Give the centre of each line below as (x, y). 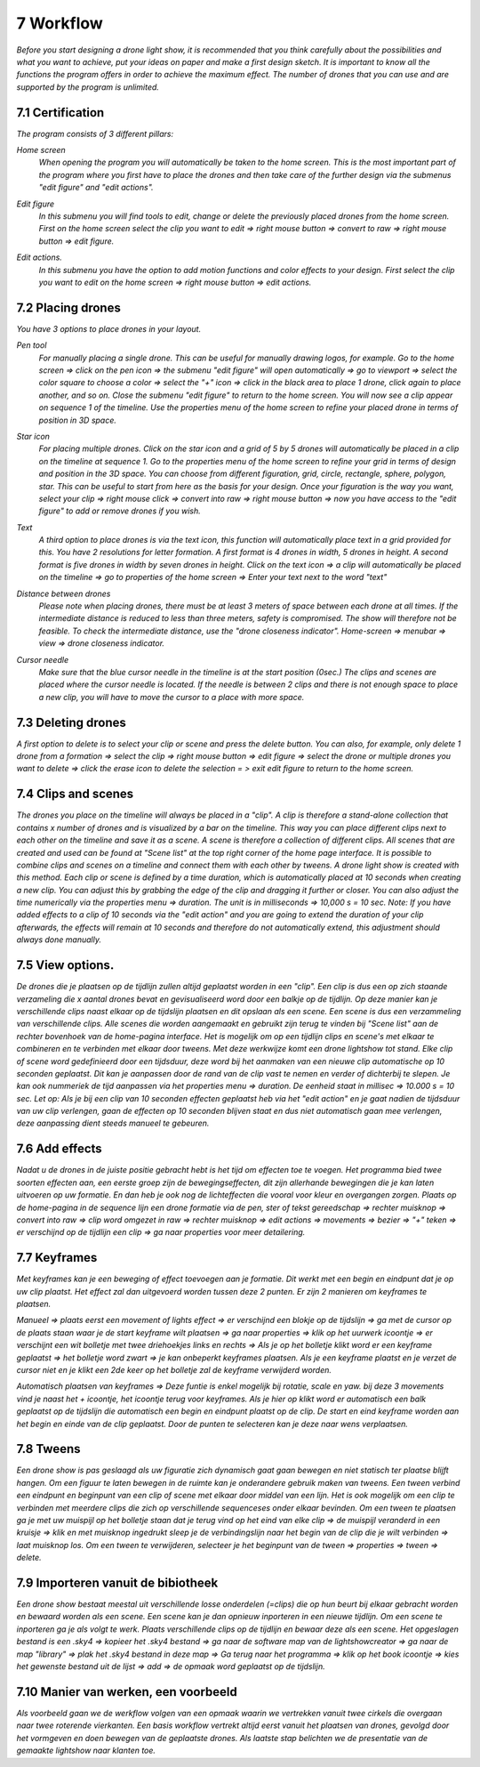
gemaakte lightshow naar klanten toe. (86, 1751)
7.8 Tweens (48, 1449)
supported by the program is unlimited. (88, 87)
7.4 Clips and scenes (75, 794)
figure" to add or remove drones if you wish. (120, 511)
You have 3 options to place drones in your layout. (109, 328)
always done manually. (59, 940)
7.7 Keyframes (57, 1258)
